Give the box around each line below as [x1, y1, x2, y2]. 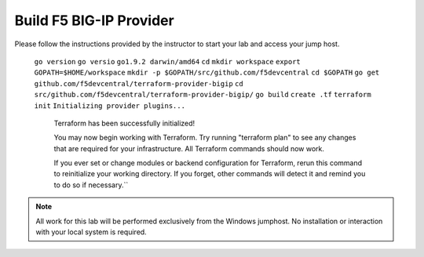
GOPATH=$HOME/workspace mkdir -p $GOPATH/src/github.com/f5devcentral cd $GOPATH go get [34, 68, 380, 78]
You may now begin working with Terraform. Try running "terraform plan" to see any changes [53, 133, 356, 143]
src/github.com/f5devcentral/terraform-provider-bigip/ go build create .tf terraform [34, 90, 372, 100]
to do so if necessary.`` [53, 180, 129, 190]
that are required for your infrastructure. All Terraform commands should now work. [53, 143, 325, 153]
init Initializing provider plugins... [34, 101, 186, 110]
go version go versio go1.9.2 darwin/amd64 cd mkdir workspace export [34, 57, 302, 66]
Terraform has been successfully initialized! [53, 118, 196, 128]
